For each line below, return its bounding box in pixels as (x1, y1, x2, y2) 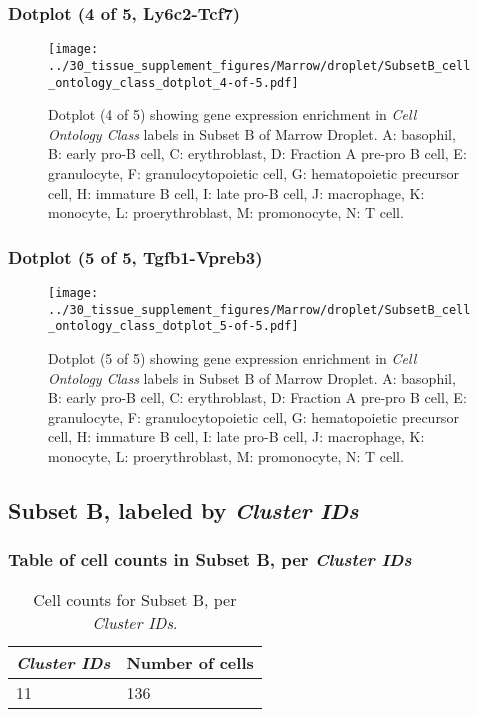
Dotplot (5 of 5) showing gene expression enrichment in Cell (48, 347, 417, 368)
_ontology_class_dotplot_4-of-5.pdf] (48, 75, 299, 90)
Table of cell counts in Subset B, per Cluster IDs (8, 547, 412, 572)
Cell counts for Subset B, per (33, 587, 237, 611)
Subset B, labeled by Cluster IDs (8, 494, 359, 525)
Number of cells (126, 650, 254, 674)
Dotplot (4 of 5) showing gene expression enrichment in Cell (48, 104, 417, 125)
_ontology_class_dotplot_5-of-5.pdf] (48, 319, 299, 334)
